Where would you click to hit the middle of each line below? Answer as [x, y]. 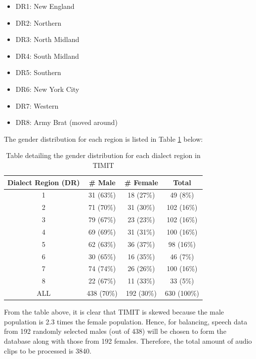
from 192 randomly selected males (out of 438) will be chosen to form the [115, 331]
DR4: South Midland [47, 56]
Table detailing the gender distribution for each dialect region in [103, 155]
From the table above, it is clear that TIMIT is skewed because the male [114, 312]
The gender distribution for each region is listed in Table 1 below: [104, 139]
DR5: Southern [38, 72]
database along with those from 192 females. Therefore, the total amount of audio [128, 341]
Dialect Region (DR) [44, 182]
